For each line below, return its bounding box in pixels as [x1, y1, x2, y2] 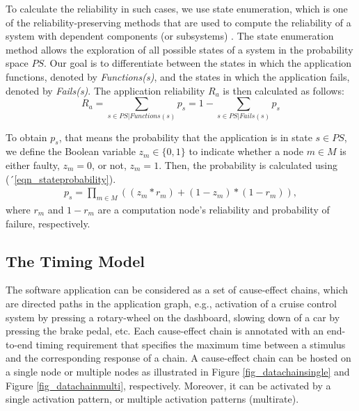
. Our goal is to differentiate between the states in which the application [44, 56, 352, 70]
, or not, [92, 157, 127, 172]
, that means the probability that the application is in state [58, 129, 312, 144]
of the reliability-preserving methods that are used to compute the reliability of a [6, 15, 351, 29]
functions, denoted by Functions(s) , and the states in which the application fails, [6, 69, 350, 83]
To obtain [6, 129, 47, 144]
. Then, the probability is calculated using [159, 157, 338, 172]
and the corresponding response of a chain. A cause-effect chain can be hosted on [6, 350, 351, 365]
